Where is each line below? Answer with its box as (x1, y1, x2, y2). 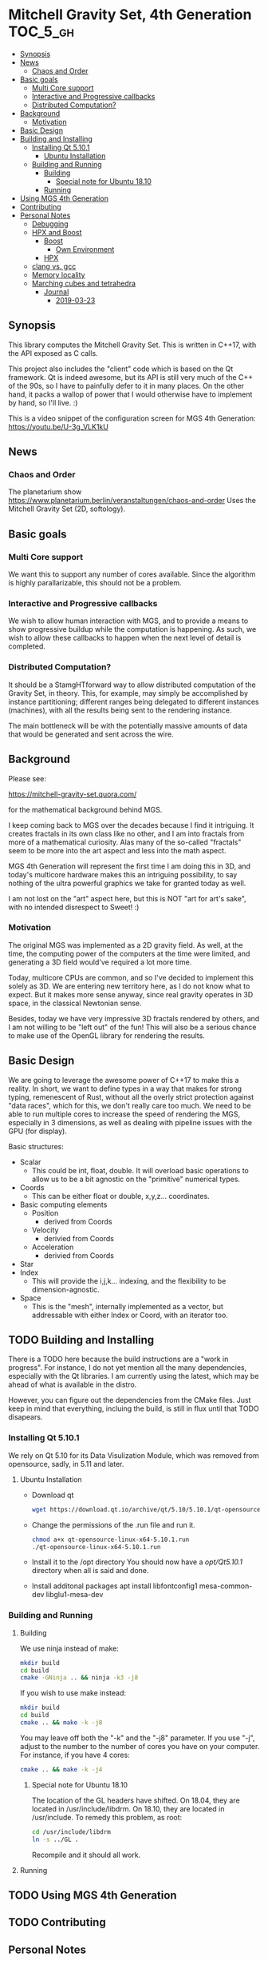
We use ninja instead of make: (19, 1643, 120, 1653)
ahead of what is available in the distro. (8, 1380, 137, 1389)
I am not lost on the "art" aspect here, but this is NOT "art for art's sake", (8, 893, 246, 903)
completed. (8, 641, 45, 651)
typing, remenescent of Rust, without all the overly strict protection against (8, 1092, 254, 1101)
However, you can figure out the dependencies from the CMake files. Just (8, 1396, 251, 1405)
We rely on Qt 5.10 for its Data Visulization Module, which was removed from (8, 1450, 259, 1460)
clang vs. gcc (31, 262, 77, 271)
